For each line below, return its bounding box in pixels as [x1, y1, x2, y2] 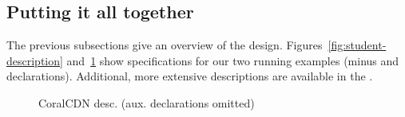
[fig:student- [328, 37, 387, 53]
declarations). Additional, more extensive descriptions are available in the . [6, 68, 373, 84]
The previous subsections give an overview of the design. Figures [6, 37, 323, 53]
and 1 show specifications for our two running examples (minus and [66, 52, 399, 68]
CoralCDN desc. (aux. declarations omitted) [38, 94, 255, 111]
